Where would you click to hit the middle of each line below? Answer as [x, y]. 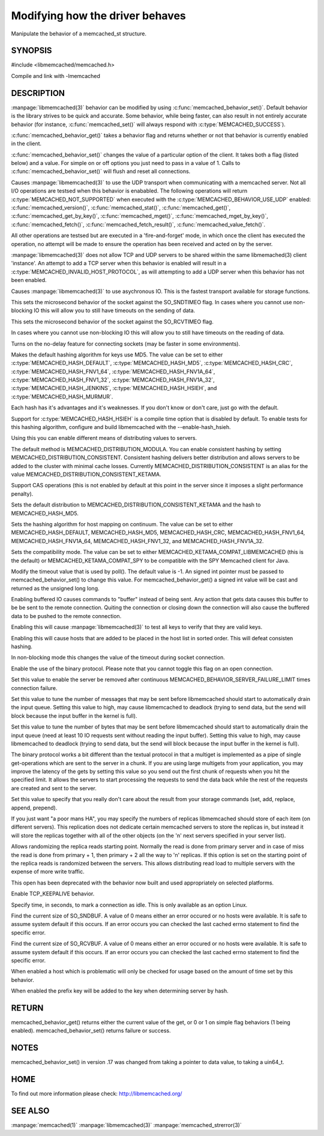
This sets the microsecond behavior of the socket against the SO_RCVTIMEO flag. [112, 322]
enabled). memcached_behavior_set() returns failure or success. [91, 1031]
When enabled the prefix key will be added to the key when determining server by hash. [120, 991]
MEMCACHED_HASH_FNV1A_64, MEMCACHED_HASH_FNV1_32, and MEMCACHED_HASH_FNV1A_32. [137, 541]
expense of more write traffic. [48, 872]
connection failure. [34, 688]
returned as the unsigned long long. [55, 588]
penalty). [22, 494]
